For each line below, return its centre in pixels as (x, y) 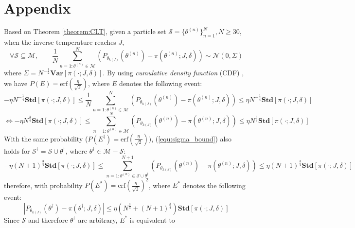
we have (16, 83)
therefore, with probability (43, 185)
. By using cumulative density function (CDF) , (173, 73)
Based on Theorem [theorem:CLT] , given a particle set (85, 31)
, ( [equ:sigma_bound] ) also (191, 138)
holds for (17, 150)
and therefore (48, 219)
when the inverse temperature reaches (60, 42)
